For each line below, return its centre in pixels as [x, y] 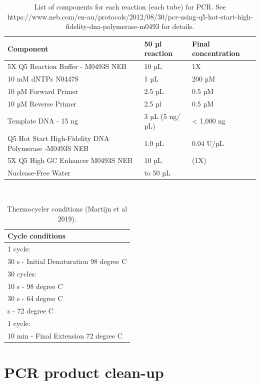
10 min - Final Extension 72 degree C [65, 335]
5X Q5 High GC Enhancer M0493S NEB [70, 160]
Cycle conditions [37, 236]
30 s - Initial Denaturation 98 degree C [67, 261]
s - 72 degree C [30, 311]
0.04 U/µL [208, 143]
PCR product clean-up [84, 372]
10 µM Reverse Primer [42, 103]
